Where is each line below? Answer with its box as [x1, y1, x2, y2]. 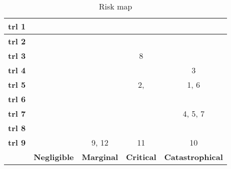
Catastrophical [164, 151, 223, 163]
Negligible [33, 151, 74, 163]
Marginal [81, 151, 118, 163]
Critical [126, 151, 156, 163]
